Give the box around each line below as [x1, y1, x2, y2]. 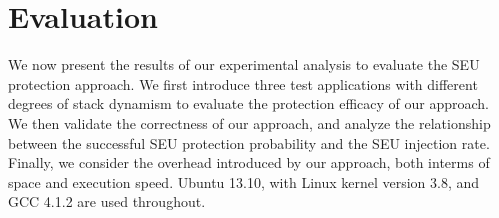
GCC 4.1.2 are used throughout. [8, 191, 206, 212]
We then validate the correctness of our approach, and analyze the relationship [8, 112, 491, 133]
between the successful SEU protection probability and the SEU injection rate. [8, 132, 490, 153]
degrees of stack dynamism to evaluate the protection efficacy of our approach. [8, 93, 490, 114]
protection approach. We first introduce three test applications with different [8, 73, 478, 94]
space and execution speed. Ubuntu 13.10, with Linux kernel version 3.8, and [8, 171, 480, 192]
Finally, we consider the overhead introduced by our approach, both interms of [8, 152, 490, 173]
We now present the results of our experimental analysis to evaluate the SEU [8, 54, 480, 75]
